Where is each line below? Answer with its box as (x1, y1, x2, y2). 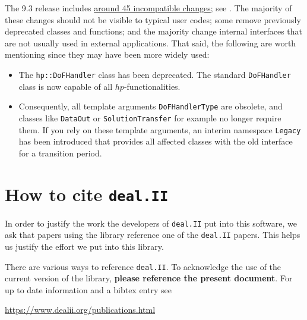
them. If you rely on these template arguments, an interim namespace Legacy (18, 123, 301, 136)
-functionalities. (124, 80, 181, 92)
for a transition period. (18, 146, 102, 159)
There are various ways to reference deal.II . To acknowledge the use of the (5, 260, 281, 272)
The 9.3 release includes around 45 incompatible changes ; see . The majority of (5, 2, 292, 14)
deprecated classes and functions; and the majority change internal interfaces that (5, 25, 303, 37)
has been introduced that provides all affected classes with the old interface (18, 135, 293, 148)
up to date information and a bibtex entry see (5, 283, 172, 296)
